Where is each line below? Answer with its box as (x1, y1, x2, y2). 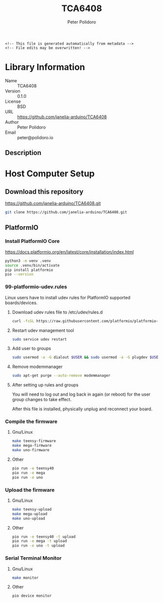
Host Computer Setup (5, 168, 95, 179)
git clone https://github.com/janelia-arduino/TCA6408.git (5, 210, 127, 215)
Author (5, 119, 19, 125)
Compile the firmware (5, 418, 57, 425)
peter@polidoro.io (17, 134, 54, 140)
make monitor (12, 575, 39, 580)
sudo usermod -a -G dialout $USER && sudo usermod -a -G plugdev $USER (12, 355, 161, 360)
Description (5, 149, 41, 157)
